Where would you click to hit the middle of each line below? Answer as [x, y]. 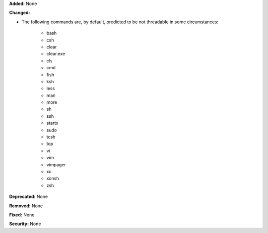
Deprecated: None [29, 197]
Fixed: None [22, 215]
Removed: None [26, 206]
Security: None [25, 224]
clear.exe [56, 54]
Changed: [20, 13]
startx [52, 123]
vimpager [56, 164]
